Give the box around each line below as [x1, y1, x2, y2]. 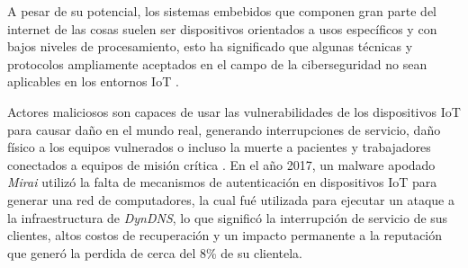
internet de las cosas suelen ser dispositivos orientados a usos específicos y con [7, 19, 437, 38]
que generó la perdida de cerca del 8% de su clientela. [7, 243, 302, 262]
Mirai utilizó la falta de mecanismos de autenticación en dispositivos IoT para [7, 173, 437, 192]
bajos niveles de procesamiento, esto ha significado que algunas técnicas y [7, 37, 413, 56]
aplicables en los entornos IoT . [7, 72, 179, 91]
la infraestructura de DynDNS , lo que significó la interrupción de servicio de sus [7, 208, 448, 227]
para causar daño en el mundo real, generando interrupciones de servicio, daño [7, 120, 441, 138]
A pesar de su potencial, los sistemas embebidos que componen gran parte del [7, 2, 437, 20]
